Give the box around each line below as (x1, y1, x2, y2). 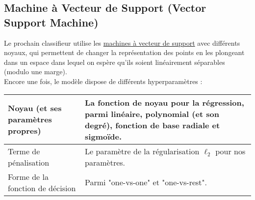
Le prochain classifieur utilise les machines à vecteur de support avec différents (4, 37, 240, 48)
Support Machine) (4, 14, 99, 29)
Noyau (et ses (8, 102, 62, 114)
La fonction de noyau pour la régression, (85, 96, 244, 108)
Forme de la (8, 171, 49, 182)
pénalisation (8, 156, 50, 168)
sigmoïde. (85, 130, 122, 142)
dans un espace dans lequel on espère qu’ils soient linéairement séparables (4, 57, 225, 67)
